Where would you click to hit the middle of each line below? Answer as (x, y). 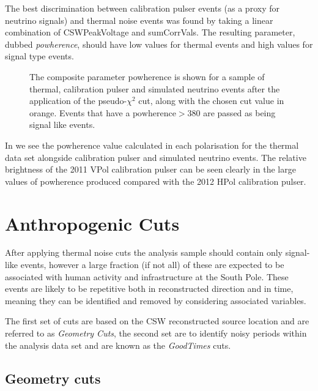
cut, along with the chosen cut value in (211, 101)
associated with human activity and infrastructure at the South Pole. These (147, 276)
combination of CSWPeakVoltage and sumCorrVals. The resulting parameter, (150, 32)
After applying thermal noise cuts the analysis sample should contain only (144, 252)
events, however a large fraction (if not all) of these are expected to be (152, 265)
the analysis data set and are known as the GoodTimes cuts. (118, 345)
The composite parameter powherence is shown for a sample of (147, 76)
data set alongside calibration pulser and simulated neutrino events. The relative (156, 157)
